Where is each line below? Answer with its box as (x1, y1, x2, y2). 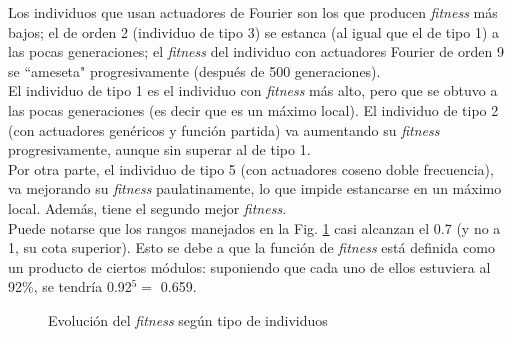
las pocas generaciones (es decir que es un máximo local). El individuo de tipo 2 (8, 99, 499, 120)
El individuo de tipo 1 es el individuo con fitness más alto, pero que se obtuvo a (8, 80, 498, 101)
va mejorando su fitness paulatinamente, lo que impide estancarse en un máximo (8, 178, 502, 199)
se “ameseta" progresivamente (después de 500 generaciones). (8, 60, 381, 81)
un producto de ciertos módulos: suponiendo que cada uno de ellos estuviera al (8, 256, 491, 277)
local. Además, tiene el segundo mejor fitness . (8, 197, 287, 218)
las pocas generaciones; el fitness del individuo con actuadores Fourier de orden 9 (8, 41, 504, 62)
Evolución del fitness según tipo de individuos (48, 309, 328, 330)
